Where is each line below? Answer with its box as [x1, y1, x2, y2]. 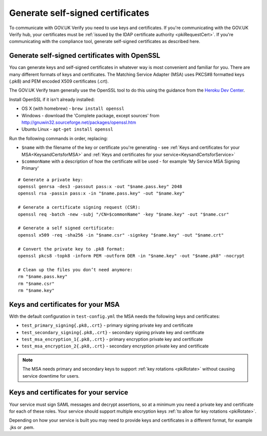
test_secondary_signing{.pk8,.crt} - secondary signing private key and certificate [21, 329, 205, 335]
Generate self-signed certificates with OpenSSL [9, 51, 161, 60]
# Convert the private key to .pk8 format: [18, 246, 125, 252]
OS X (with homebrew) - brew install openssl [21, 105, 125, 111]
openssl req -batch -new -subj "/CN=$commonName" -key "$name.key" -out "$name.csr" [18, 211, 229, 217]
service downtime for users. [22, 373, 80, 379]
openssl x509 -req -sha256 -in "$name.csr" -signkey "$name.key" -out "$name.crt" [18, 232, 224, 238]
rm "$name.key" [18, 288, 55, 293]
